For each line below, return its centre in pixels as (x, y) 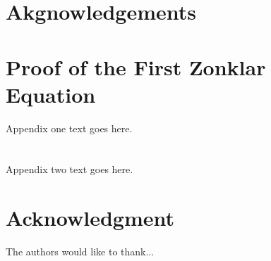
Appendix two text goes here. (70, 169)
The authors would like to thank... (80, 252)
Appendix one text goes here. (69, 128)
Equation (51, 94)
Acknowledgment (90, 218)
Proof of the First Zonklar (136, 66)
